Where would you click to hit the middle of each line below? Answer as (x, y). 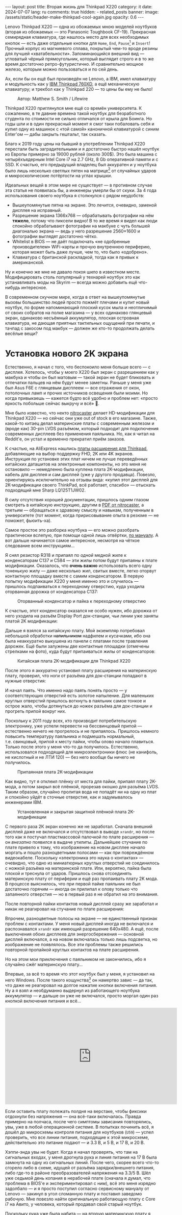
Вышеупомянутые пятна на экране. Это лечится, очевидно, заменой (84, 205)
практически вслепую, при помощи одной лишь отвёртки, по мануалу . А (82, 535)
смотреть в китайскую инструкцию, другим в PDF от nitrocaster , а (75, 505)
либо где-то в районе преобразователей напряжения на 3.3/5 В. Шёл (78, 1173)
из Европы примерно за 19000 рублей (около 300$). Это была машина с (81, 154)
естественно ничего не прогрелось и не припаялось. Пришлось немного (82, 731)
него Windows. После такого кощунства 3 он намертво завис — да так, (79, 980)
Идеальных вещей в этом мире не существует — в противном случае (79, 185)
